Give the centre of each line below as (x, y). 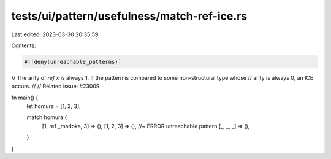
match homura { (47, 117)
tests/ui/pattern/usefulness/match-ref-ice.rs (129, 16)
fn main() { (25, 98)
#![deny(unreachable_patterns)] (73, 62)
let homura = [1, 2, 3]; (54, 106)
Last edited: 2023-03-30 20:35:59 (55, 34)
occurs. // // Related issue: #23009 (55, 87)
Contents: (24, 45)
